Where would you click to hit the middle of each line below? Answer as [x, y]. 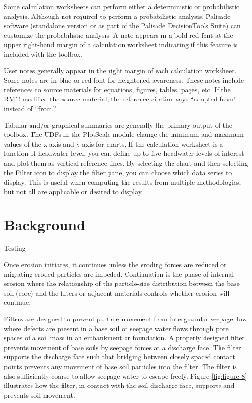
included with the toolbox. [43, 54]
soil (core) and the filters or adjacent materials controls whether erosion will [117, 293]
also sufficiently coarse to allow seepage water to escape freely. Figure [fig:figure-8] [126, 376]
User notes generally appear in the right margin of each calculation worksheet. [120, 70]
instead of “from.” [30, 108]
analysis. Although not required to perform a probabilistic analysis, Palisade [117, 16]
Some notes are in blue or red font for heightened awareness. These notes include [124, 80]
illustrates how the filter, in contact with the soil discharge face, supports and [119, 385]
